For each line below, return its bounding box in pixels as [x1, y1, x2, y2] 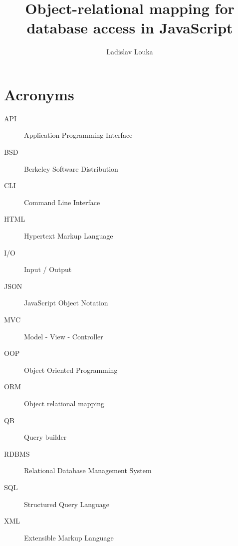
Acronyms [4, 84, 74, 104]
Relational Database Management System [24, 465, 152, 476]
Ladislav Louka [106, 46, 153, 57]
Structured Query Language [24, 499, 110, 509]
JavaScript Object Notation [24, 297, 108, 308]
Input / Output [24, 264, 72, 274]
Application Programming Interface [24, 130, 133, 140]
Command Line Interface [24, 197, 100, 207]
